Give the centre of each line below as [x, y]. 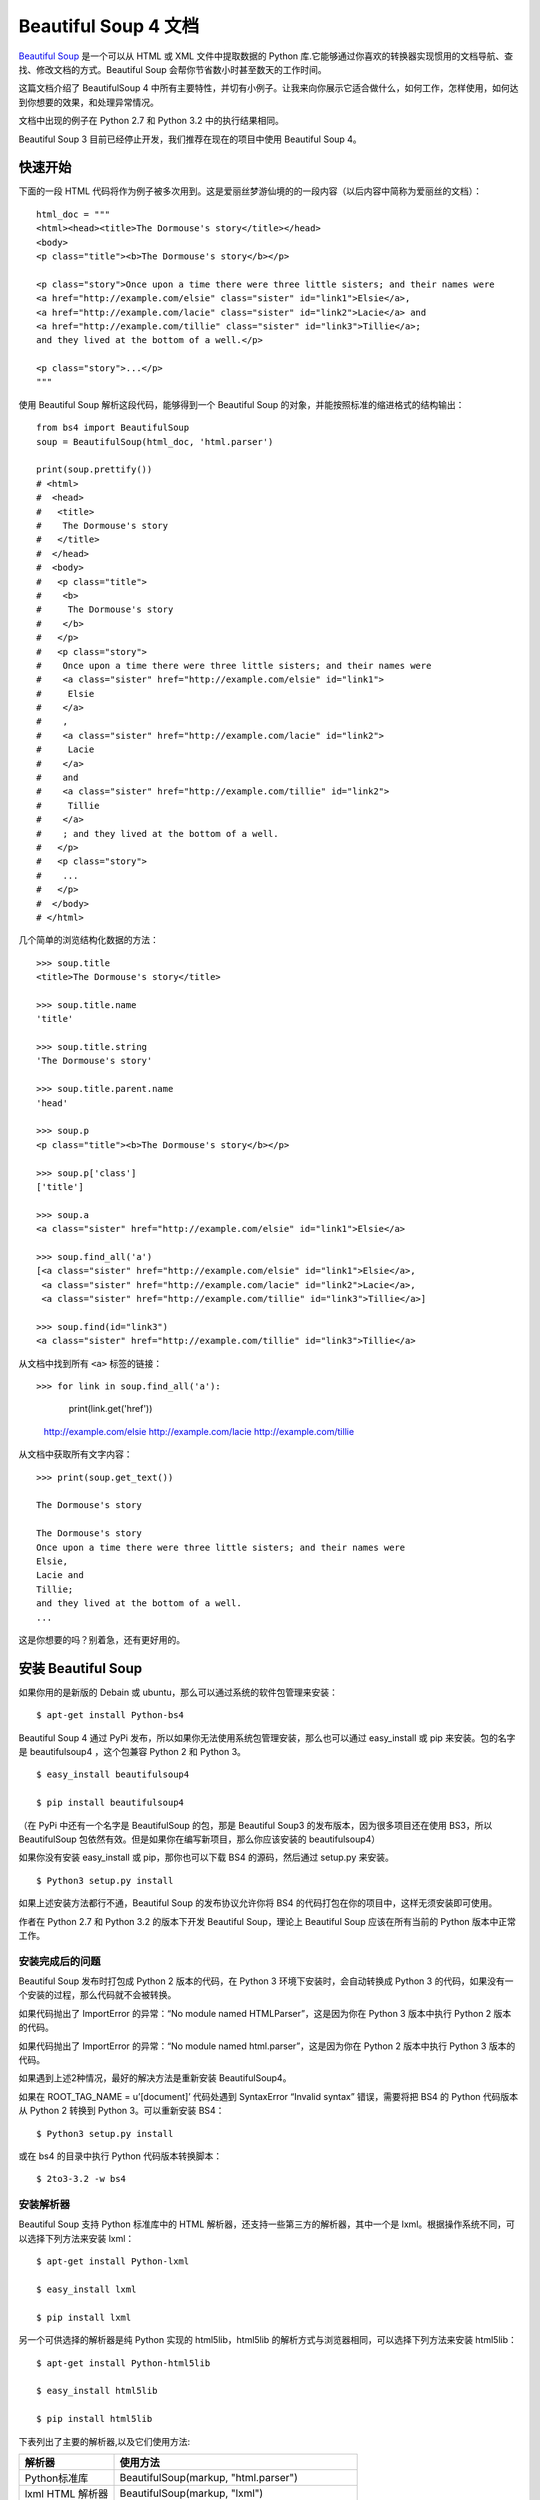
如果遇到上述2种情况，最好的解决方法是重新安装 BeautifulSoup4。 [155, 2078]
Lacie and [60, 1575]
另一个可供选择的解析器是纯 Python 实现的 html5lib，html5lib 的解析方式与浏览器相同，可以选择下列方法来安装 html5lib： [267, 2340]
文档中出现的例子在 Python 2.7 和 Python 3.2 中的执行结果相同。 [151, 121]
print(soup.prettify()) [94, 469]
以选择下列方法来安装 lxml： [76, 2238]
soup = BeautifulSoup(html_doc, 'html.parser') [155, 441]
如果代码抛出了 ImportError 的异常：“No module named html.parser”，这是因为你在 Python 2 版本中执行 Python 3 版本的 [267, 2046]
